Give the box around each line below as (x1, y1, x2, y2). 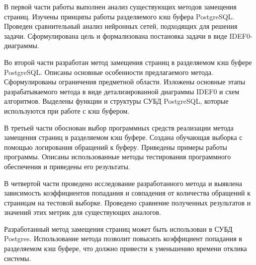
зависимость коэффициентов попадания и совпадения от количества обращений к (4, 188, 251, 198)
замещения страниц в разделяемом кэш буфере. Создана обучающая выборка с (4, 132, 243, 142)
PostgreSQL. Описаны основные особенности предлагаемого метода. (4, 66, 213, 77)
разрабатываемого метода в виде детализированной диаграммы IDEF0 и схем (4, 86, 240, 96)
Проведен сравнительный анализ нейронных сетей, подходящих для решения (4, 21, 238, 31)
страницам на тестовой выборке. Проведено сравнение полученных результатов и (4, 197, 251, 207)
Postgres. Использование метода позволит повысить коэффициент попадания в (4, 233, 242, 244)
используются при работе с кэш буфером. (4, 105, 130, 116)
